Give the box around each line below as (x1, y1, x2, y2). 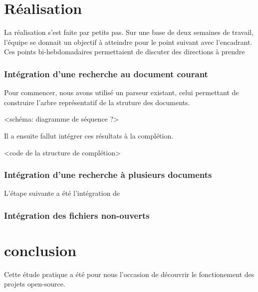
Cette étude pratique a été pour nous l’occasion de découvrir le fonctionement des (4, 269, 255, 279)
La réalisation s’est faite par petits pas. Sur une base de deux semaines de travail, (4, 27, 254, 37)
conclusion (4, 240, 77, 260)
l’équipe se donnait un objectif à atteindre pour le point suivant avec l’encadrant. (4, 36, 253, 47)
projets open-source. (4, 279, 65, 289)
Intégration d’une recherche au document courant (4, 67, 208, 80)
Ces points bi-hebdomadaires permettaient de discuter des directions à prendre (4, 46, 245, 57)
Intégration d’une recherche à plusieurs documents (4, 168, 212, 181)
